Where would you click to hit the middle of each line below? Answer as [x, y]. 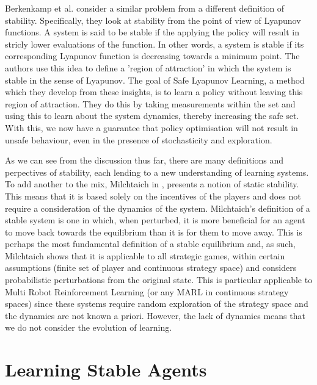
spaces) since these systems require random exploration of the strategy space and [157, 304]
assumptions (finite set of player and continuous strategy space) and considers [151, 268]
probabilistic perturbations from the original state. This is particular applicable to [159, 280]
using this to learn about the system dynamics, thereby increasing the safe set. [152, 116]
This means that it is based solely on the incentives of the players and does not [153, 196]
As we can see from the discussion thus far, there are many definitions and [144, 160]
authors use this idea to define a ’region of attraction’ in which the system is [148, 67]
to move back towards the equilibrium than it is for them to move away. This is [154, 232]
